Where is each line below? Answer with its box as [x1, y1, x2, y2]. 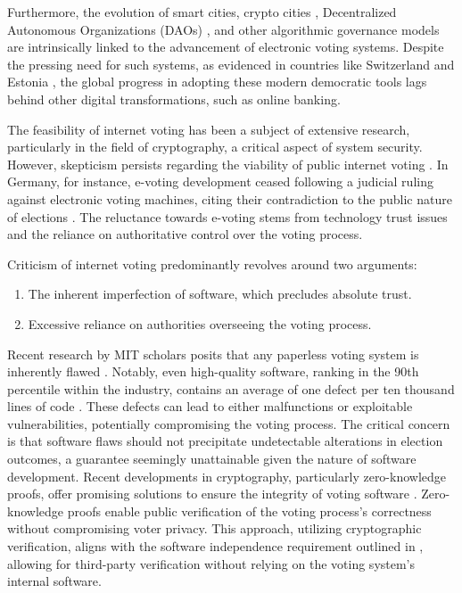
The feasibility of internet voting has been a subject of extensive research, [7, 119, 410, 138]
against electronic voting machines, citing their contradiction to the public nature [7, 189, 452, 208]
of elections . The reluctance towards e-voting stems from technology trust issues [7, 207, 448, 226]
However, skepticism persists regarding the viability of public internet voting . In [7, 154, 449, 173]
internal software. [7, 572, 102, 590]
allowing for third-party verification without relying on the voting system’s [7, 554, 416, 572]
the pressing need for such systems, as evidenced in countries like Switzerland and [7, 54, 455, 73]
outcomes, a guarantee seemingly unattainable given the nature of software [7, 449, 417, 468]
